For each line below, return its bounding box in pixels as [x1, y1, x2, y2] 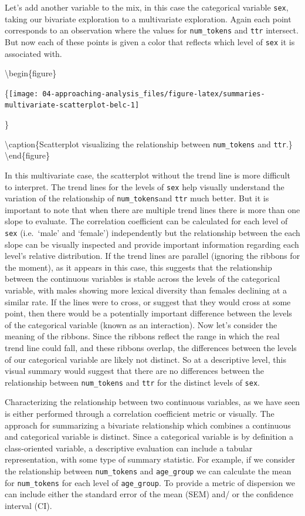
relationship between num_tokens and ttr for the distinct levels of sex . [5, 376, 260, 388]
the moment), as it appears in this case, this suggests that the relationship [5, 261, 272, 273]
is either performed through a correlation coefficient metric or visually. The [5, 407, 274, 420]
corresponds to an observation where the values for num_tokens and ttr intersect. [5, 24, 299, 36]
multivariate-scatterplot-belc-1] [5, 101, 140, 110]
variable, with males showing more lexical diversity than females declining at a [5, 284, 287, 296]
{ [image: [5, 86, 39, 99]
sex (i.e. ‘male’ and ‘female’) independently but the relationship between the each [5, 227, 300, 238]
